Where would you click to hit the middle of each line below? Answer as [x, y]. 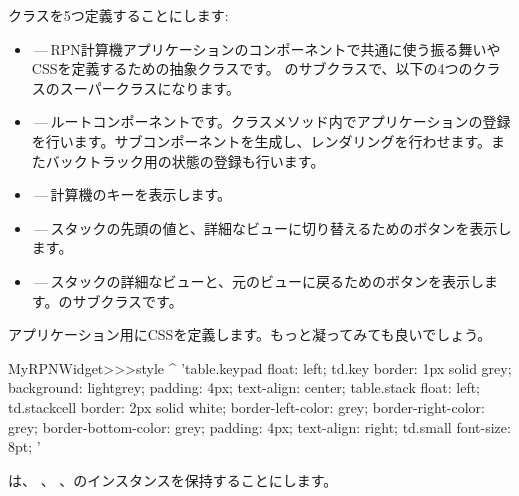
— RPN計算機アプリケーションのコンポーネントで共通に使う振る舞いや [267, 48]
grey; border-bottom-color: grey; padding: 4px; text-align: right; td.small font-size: [259, 426]
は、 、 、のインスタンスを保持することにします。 [173, 479]
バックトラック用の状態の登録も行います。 [185, 160]
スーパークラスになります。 [149, 87]
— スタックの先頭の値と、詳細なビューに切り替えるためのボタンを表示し [273, 227]
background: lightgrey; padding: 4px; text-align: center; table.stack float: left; [244, 387]
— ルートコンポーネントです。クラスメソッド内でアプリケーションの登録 [272, 121]
